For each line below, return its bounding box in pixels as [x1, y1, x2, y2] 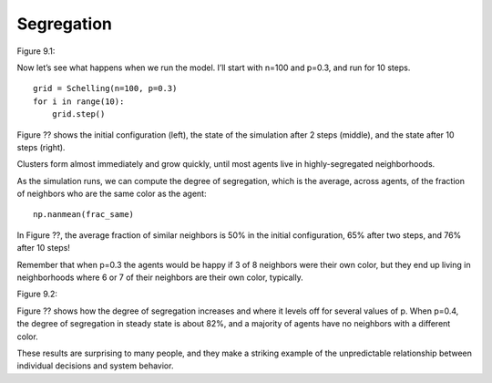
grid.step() [51, 109, 106, 119]
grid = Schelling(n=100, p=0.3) [33, 83, 178, 94]
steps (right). [16, 141, 66, 152]
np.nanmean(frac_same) [33, 210, 135, 220]
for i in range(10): [33, 96, 125, 107]
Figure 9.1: [16, 46, 56, 57]
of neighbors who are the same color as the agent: [16, 188, 207, 200]
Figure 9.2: [16, 288, 58, 300]
